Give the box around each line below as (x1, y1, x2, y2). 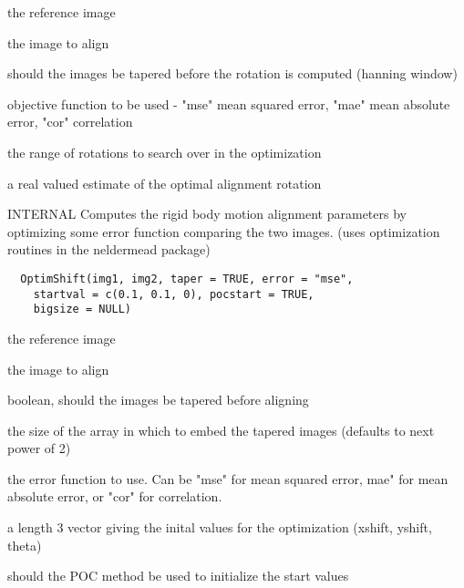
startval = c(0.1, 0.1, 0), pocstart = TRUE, (33, 287, 314, 301)
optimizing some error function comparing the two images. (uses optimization (7, 222, 440, 241)
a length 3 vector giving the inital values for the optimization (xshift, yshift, (7, 518, 432, 537)
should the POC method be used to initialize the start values (7, 566, 349, 585)
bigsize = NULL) (33, 303, 132, 316)
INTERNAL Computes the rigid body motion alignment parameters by (7, 204, 407, 223)
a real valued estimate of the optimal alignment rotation (7, 173, 322, 192)
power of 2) (7, 438, 71, 458)
